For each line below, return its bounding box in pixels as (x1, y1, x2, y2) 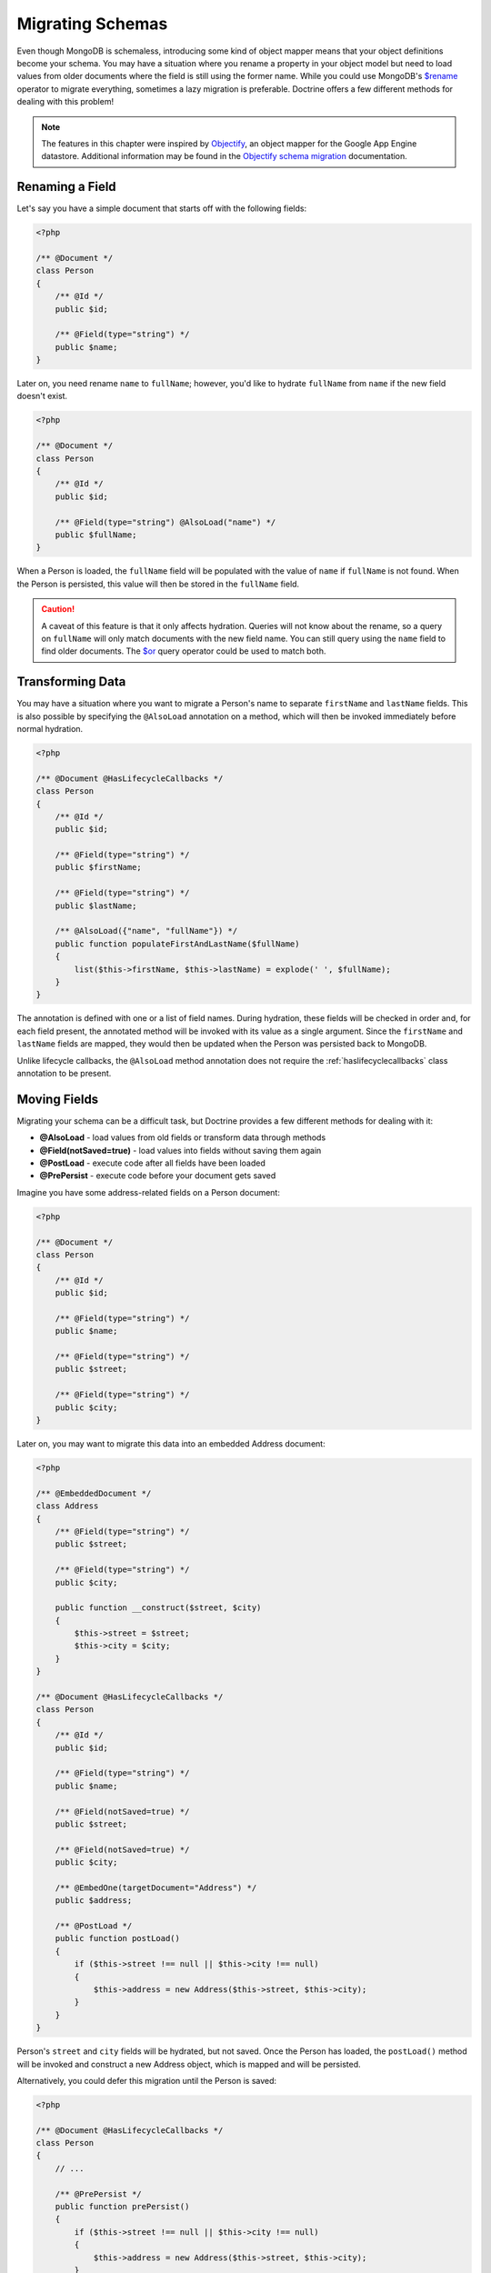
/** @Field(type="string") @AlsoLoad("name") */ (55, 516, 276, 527)
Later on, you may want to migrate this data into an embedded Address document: (16, 1438, 326, 1449)
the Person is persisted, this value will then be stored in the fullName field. (16, 578, 300, 589)
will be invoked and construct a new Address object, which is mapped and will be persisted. (16, 2058, 361, 2069)
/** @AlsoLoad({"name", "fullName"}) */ (55, 926, 238, 936)
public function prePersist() (55, 2201, 190, 2212)
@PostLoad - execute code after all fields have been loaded (39, 1157, 266, 1168)
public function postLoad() (55, 1933, 181, 1944)
